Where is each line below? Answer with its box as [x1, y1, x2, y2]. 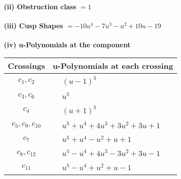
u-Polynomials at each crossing [53, 60, 173, 71]
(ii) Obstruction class [4, 1, 76, 11]
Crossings [8, 60, 45, 71]
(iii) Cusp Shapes [4, 20, 63, 31]
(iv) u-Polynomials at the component [4, 40, 131, 50]
